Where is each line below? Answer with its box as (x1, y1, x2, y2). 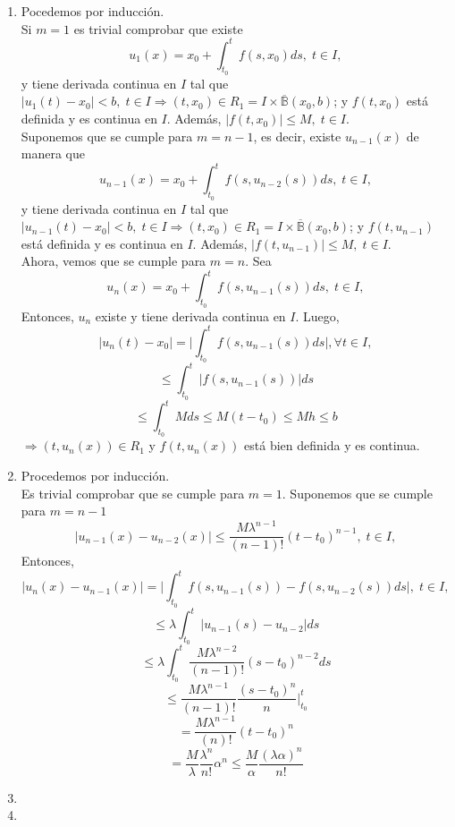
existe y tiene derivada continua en (95, 306, 286, 325)
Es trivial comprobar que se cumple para (21, 483, 245, 502)
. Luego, (295, 306, 340, 325)
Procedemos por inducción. (21, 465, 170, 484)
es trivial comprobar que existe (73, 19, 243, 38)
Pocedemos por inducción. (21, 2, 164, 20)
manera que (21, 144, 86, 163)
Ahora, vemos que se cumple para (21, 252, 206, 270)
